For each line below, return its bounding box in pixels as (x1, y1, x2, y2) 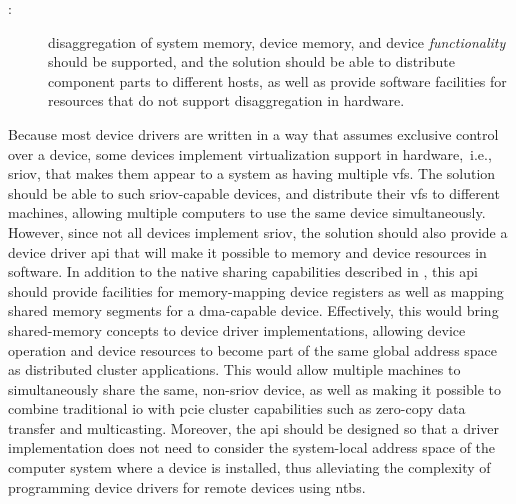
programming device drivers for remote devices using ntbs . (8, 476, 366, 497)
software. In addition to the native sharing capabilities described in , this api (8, 261, 478, 282)
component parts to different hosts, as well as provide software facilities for (48, 70, 507, 91)
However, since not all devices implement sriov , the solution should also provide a (8, 221, 508, 242)
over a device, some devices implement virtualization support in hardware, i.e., (8, 143, 492, 164)
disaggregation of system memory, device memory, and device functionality (48, 31, 506, 52)
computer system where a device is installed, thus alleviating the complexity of (8, 457, 491, 478)
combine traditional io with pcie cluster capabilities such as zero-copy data (8, 398, 466, 419)
